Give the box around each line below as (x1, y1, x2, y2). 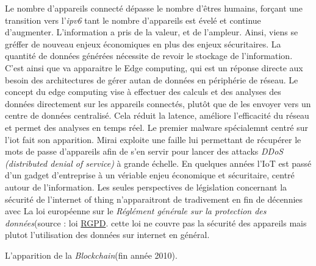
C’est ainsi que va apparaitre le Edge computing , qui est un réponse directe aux (5, 61, 303, 74)
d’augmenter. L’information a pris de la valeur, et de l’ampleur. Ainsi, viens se (5, 26, 298, 38)
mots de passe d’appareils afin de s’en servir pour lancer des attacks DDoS (5, 145, 284, 158)
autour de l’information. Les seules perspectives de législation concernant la (5, 180, 287, 193)
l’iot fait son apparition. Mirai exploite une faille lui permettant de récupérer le (5, 133, 301, 145)
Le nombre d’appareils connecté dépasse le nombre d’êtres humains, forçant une (5, 2, 303, 14)
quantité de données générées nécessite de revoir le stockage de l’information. (5, 49, 293, 62)
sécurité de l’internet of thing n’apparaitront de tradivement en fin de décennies (5, 192, 303, 205)
